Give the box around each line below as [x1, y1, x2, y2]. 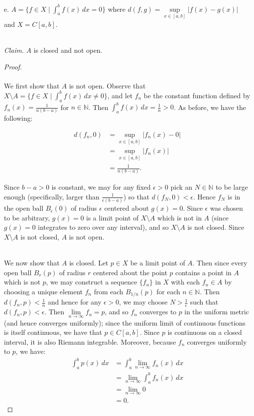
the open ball [4, 203, 44, 213]
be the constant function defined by [143, 90, 251, 100]
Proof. [4, 61, 22, 71]
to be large [215, 182, 248, 192]
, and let [107, 90, 133, 100]
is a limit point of [86, 212, 139, 222]
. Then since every [192, 258, 248, 268]
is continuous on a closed [167, 327, 242, 337]
